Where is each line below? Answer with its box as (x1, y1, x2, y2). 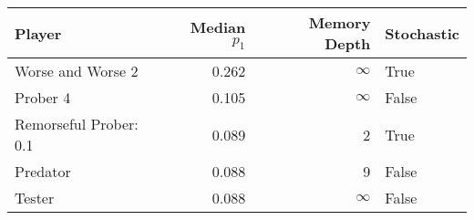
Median (190, 16, 246, 37)
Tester (15, 187, 55, 208)
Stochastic (385, 22, 459, 44)
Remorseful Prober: (15, 113, 139, 134)
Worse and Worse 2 (15, 60, 139, 81)
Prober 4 (15, 87, 71, 108)
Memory (308, 12, 371, 33)
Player (15, 22, 62, 44)
